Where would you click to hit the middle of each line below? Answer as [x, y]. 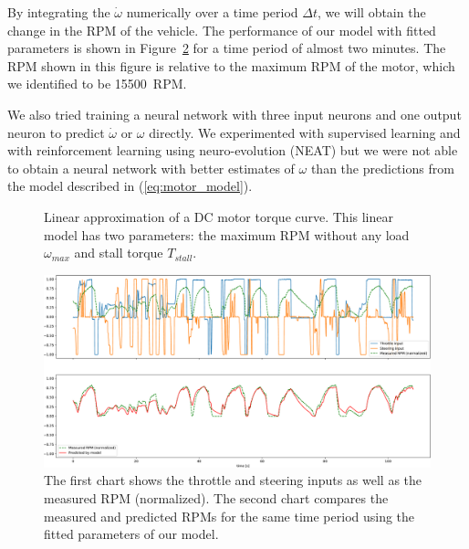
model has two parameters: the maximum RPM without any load [227, 234]
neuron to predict [56, 132]
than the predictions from [382, 168]
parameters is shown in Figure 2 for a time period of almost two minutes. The [227, 48]
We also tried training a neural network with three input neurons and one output [234, 114]
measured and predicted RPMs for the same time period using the [229, 516]
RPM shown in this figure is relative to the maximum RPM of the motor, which [231, 65]
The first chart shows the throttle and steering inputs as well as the [233, 480]
